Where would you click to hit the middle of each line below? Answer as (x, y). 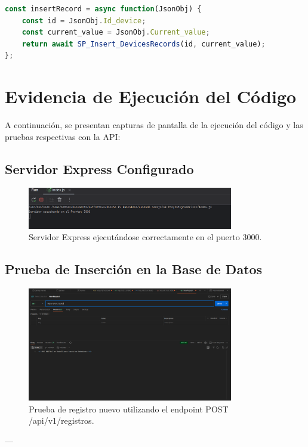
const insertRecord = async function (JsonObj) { (103, 9)
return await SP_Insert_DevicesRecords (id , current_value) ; (144, 44)
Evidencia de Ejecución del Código (151, 96)
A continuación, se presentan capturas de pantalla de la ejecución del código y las (154, 125)
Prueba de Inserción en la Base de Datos (134, 269)
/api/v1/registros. (61, 420)
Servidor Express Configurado (99, 168)
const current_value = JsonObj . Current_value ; (116, 32)
